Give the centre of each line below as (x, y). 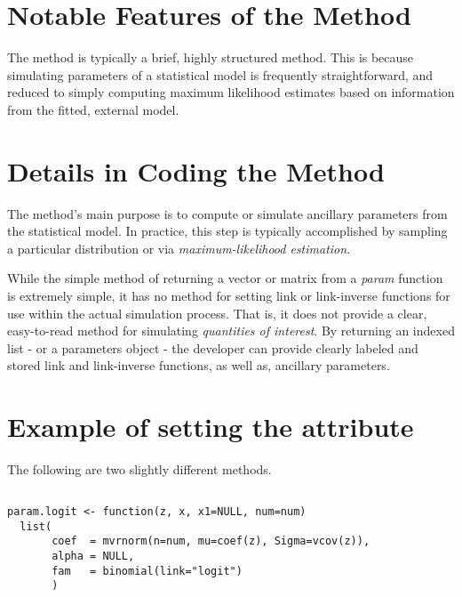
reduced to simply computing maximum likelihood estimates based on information (231, 92)
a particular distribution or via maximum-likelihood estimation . (179, 248)
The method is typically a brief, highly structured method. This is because (211, 57)
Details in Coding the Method (196, 170)
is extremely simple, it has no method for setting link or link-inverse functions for (229, 295)
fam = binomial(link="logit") (147, 571)
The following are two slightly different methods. (139, 469)
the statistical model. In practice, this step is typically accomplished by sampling (227, 231)
